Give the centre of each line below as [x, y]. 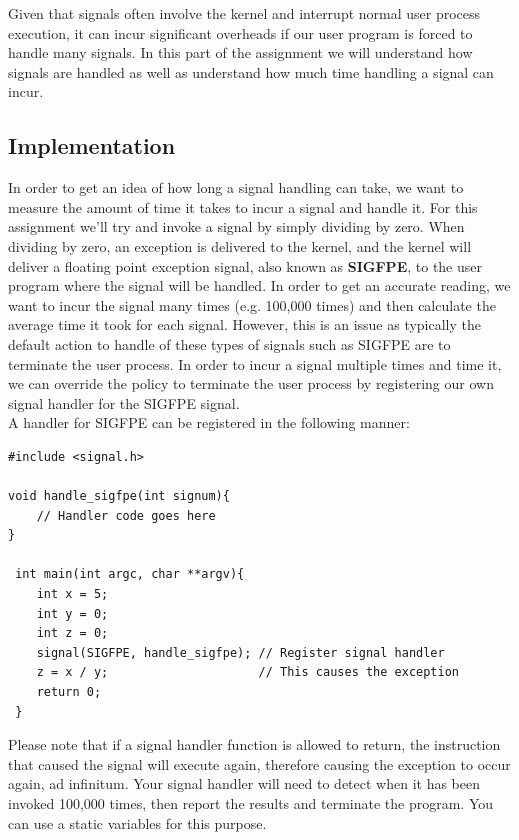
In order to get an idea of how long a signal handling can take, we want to [236, 187]
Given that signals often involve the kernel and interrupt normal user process [244, 13]
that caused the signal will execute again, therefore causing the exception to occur [259, 763]
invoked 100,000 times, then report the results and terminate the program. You [251, 802]
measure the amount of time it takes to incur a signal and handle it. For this [243, 206]
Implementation [92, 145]
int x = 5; [72, 594]
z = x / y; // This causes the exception [248, 672]
